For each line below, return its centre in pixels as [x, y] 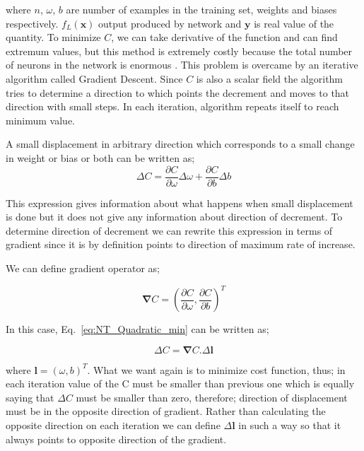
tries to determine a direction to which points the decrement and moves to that [178, 92]
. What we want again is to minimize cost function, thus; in [216, 369]
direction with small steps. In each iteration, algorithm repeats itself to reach [172, 106]
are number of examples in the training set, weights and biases [201, 9]
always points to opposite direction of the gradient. [116, 439]
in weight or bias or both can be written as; [100, 157]
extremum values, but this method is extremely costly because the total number [179, 51]
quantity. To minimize [53, 37]
